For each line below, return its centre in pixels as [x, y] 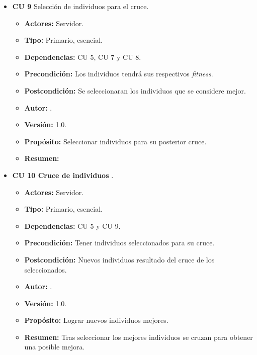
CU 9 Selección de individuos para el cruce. [80, 6]
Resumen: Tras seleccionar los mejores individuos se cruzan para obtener [139, 337]
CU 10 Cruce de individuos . [63, 175]
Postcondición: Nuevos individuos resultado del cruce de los [119, 259]
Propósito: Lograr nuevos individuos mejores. [96, 320]
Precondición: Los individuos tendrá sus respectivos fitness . [119, 74]
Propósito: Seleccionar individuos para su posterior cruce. [115, 141]
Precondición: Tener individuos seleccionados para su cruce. [119, 243]
